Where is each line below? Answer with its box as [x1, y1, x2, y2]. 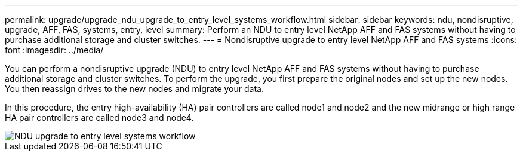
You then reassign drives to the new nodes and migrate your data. [5, 84, 264, 94]
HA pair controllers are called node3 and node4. [5, 112, 194, 123]
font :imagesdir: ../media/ [5, 45, 104, 55]
